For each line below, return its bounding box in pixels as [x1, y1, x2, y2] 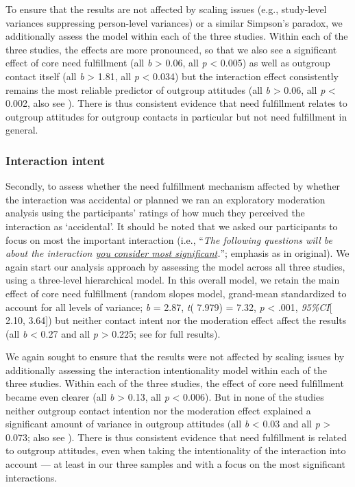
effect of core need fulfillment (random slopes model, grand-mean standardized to [5, 286, 347, 300]
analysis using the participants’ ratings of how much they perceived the [5, 205, 305, 220]
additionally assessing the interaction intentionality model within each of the [5, 362, 327, 377]
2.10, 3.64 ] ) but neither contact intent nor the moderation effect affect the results [5, 313, 347, 327]
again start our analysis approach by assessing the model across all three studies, [5, 259, 345, 273]
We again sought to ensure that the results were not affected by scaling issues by [5, 349, 345, 364]
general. [5, 123, 38, 137]
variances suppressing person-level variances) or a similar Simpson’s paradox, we [5, 15, 343, 29]
